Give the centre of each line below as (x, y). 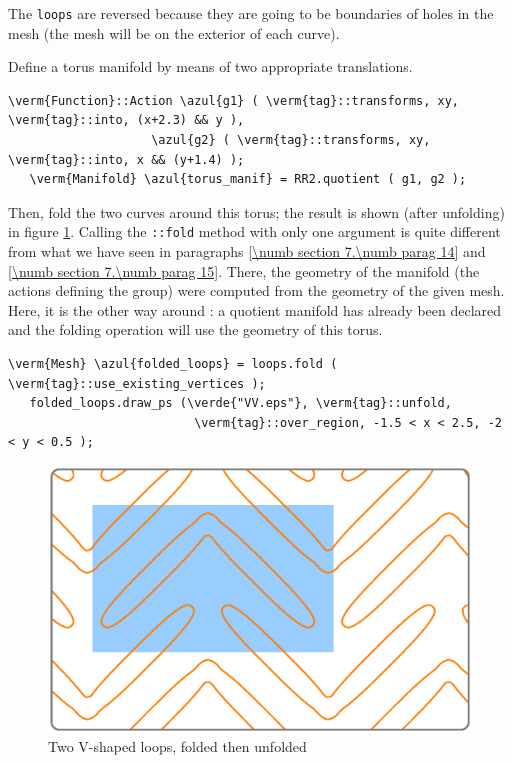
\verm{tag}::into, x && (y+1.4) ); (126, 159)
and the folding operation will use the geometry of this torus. (195, 329)
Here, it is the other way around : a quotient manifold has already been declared (255, 309)
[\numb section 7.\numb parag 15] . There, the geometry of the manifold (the (244, 270)
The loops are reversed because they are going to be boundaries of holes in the (251, 13)
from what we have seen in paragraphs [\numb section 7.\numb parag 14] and (247, 251)
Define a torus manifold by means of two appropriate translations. (210, 66)
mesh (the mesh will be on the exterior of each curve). (174, 32)
